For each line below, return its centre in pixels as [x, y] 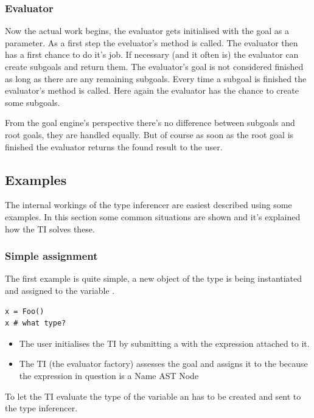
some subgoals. [33, 102]
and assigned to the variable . [60, 290]
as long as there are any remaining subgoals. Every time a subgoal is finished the [156, 78]
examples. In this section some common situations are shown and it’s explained [153, 216]
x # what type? [36, 323]
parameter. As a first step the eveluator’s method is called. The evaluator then [152, 42]
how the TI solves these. [50, 228]
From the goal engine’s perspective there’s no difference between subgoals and [150, 123]
